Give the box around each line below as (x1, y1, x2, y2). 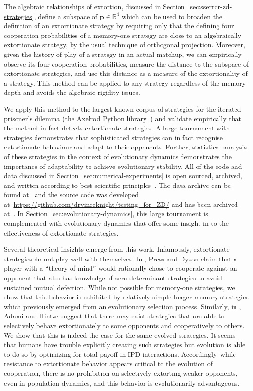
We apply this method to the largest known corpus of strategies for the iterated (4, 103, 241, 113)
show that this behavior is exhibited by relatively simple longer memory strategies (4, 292, 249, 302)
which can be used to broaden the (122, 11, 223, 21)
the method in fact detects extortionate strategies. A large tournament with (4, 123, 230, 133)
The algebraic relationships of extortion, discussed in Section (4, 1, 185, 11)
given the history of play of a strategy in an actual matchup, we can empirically (4, 49, 242, 59)
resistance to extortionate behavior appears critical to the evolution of (4, 358, 213, 369)
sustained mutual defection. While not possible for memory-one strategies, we (4, 282, 235, 292)
